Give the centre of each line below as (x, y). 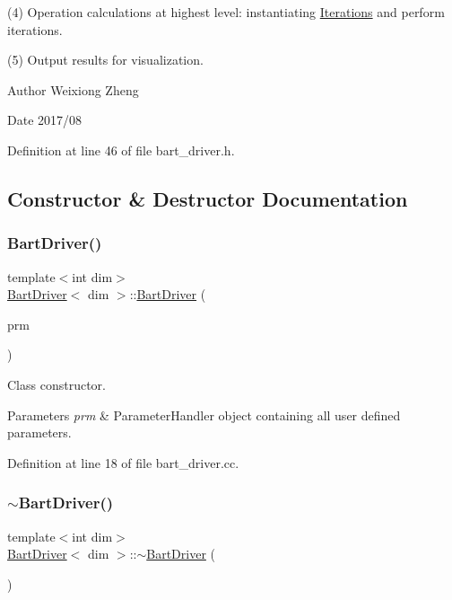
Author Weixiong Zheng (73, 89)
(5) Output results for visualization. (105, 60)
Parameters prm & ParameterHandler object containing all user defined (204, 415)
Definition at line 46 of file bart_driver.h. (121, 150)
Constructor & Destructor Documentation (208, 198)
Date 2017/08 (45, 120)
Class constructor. (56, 384)
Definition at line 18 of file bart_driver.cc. (123, 462)
